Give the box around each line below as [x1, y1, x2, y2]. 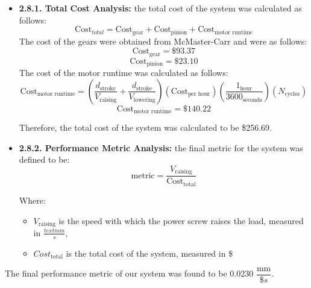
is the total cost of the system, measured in [66, 246, 226, 259]
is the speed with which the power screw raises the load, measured [58, 214, 304, 227]
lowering [133, 96, 155, 103]
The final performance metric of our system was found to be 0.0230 [5, 267, 254, 280]
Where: [19, 193, 46, 206]
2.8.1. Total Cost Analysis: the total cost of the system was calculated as [19, 2, 302, 14]
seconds [242, 96, 262, 103]
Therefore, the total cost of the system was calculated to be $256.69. [19, 121, 272, 134]
